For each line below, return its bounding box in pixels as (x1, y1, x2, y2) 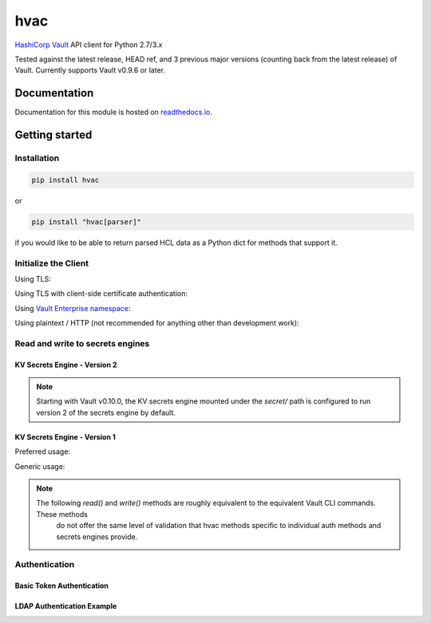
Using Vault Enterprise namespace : (14, 303, 131, 313)
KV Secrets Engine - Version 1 (14, 432, 116, 442)
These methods (36, 509, 88, 519)
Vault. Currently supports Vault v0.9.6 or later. (14, 65, 166, 75)
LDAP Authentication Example (14, 601, 117, 611)
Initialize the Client (14, 258, 89, 269)
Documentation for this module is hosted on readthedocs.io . (14, 108, 213, 117)
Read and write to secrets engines (14, 337, 150, 349)
